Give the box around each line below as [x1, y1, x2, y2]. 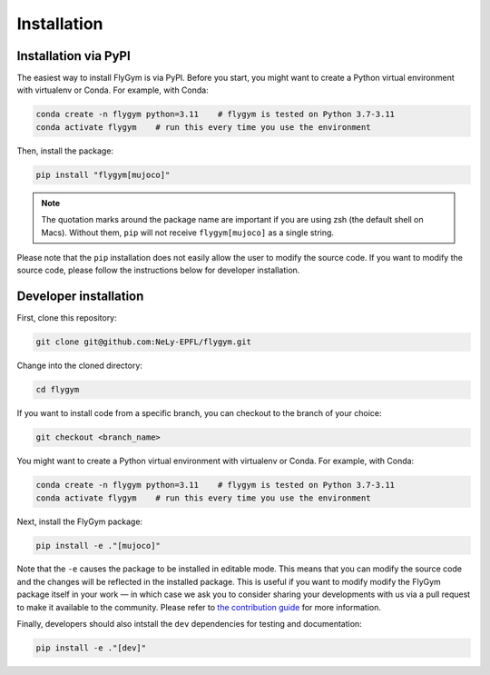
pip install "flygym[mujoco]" [35, 169, 171, 180]
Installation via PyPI [16, 48, 131, 64]
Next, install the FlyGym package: [16, 516, 143, 527]
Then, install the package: [16, 145, 113, 156]
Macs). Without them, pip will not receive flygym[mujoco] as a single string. [41, 227, 335, 238]
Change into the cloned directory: [16, 360, 142, 372]
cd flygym [35, 384, 80, 395]
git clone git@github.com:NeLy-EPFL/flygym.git [35, 337, 251, 347]
